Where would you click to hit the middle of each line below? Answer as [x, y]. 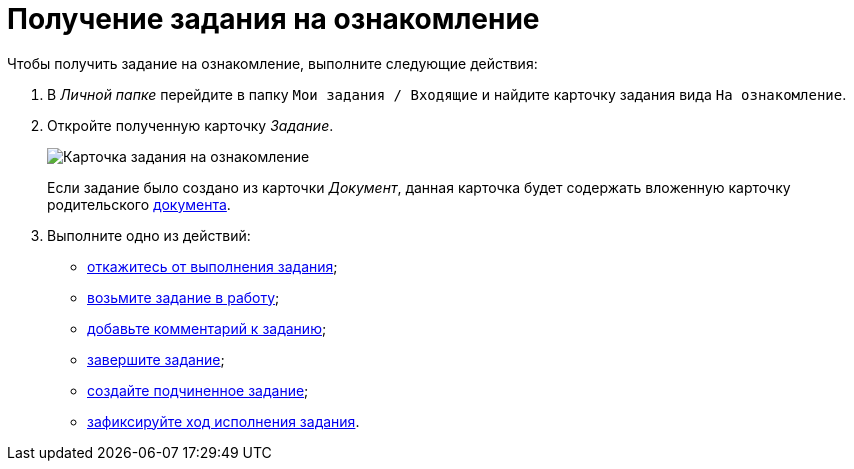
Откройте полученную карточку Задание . [190, 125]
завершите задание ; [156, 359]
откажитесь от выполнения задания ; [212, 266]
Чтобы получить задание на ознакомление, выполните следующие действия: [272, 63]
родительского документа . [139, 204]
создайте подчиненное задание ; [198, 390]
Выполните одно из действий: [149, 235]
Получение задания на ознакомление [273, 19]
